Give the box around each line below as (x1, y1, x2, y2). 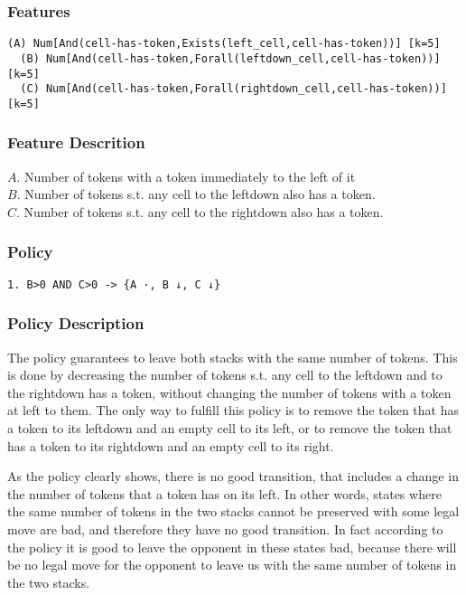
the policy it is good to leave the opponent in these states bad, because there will (7, 537, 457, 556)
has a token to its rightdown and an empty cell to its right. (7, 436, 334, 455)
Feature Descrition (7, 131, 145, 154)
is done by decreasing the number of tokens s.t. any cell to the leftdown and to (7, 365, 443, 384)
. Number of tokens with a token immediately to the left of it (16, 166, 356, 185)
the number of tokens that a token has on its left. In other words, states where (7, 484, 442, 503)
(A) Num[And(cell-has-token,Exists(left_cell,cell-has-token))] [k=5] (7, 37, 441, 51)
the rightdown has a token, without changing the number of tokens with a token (7, 382, 452, 401)
